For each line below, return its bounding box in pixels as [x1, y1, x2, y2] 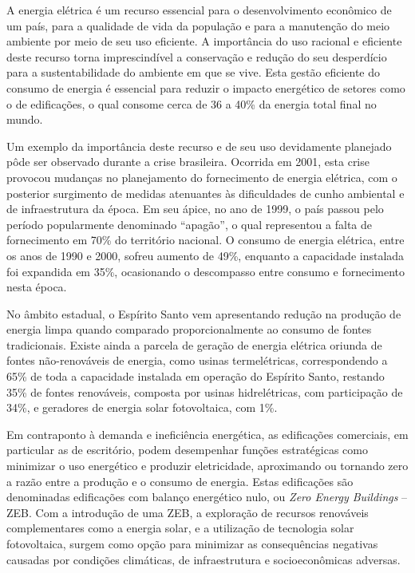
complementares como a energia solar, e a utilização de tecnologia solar [6, 520, 354, 536]
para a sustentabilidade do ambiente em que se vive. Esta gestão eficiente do [6, 64, 381, 81]
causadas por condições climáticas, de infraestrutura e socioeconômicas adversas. [6, 551, 401, 567]
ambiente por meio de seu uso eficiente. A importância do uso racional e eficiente [6, 33, 402, 49]
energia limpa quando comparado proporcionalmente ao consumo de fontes [6, 321, 372, 338]
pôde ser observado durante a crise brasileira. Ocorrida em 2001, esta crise [6, 153, 370, 170]
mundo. [6, 111, 43, 128]
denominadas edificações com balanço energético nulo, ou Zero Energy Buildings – [6, 488, 408, 505]
